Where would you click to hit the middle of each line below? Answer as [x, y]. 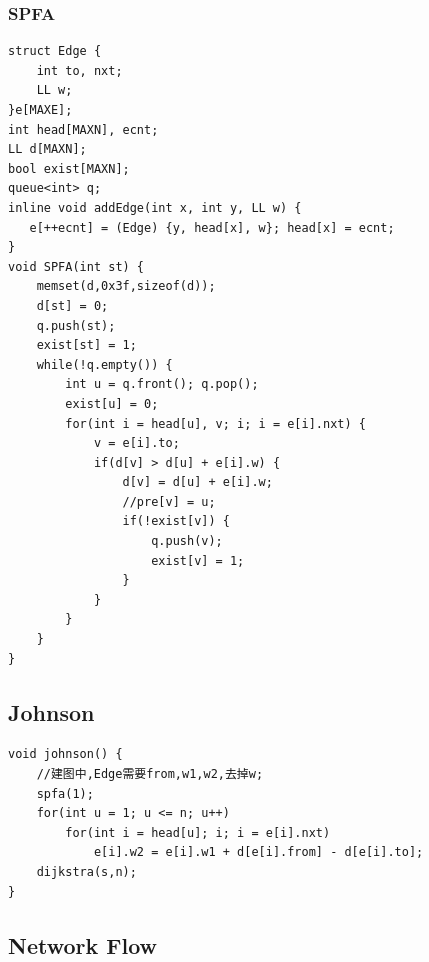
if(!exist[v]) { [176, 521]
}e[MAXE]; [40, 110]
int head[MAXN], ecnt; [83, 129]
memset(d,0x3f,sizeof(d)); [126, 286]
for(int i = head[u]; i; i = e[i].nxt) [198, 832]
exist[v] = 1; [198, 560]
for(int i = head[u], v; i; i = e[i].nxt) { [215, 423]
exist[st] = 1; [86, 345]
